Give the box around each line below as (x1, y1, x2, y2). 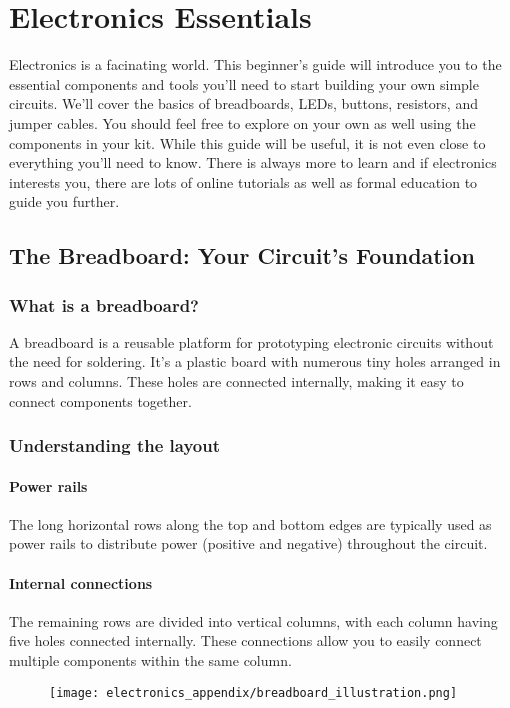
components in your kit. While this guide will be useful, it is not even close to (9, 132, 486, 153)
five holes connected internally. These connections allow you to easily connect (9, 630, 482, 651)
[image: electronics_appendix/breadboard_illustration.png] (49, 685, 458, 700)
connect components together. (9, 390, 192, 411)
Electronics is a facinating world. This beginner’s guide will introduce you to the (9, 54, 502, 75)
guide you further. (9, 191, 120, 212)
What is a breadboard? (9, 292, 199, 317)
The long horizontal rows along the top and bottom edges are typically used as (9, 513, 492, 534)
